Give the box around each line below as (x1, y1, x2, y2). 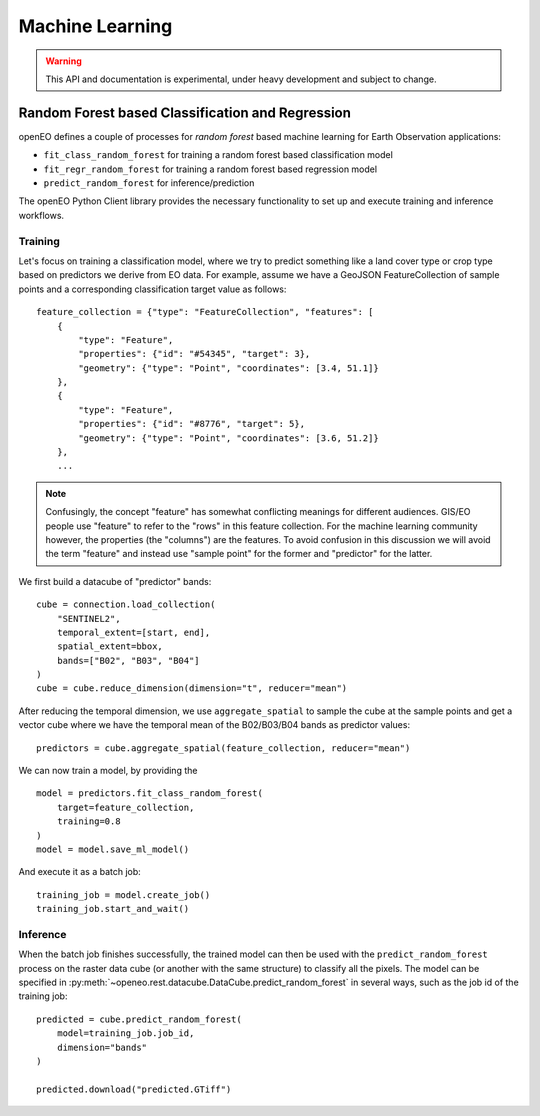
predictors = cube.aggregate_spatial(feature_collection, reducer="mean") (36, 742, 411, 754)
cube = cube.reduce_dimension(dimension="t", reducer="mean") (36, 683, 348, 694)
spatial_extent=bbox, (56, 641, 164, 652)
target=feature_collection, (56, 801, 195, 813)
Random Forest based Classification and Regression (18, 104, 352, 121)
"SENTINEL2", (56, 613, 121, 624)
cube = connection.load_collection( (36, 599, 216, 610)
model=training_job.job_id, (56, 1028, 195, 1039)
